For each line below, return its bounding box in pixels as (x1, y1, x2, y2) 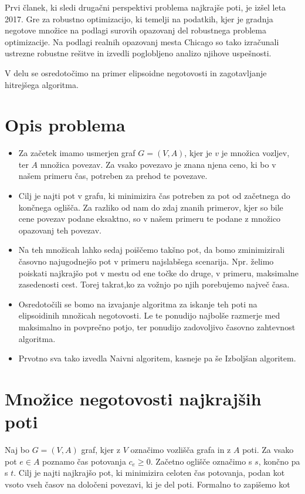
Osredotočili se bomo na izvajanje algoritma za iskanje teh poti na (18, 297, 257, 310)
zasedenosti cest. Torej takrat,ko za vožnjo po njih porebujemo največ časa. (18, 278, 290, 290)
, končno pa (258, 455, 300, 467)
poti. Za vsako (242, 444, 294, 456)
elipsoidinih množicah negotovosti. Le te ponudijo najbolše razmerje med (18, 309, 280, 322)
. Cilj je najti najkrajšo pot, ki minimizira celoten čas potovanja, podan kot (13, 466, 285, 479)
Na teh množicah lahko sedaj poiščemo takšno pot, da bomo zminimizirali (18, 243, 285, 256)
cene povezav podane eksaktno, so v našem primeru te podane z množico (18, 212, 281, 225)
